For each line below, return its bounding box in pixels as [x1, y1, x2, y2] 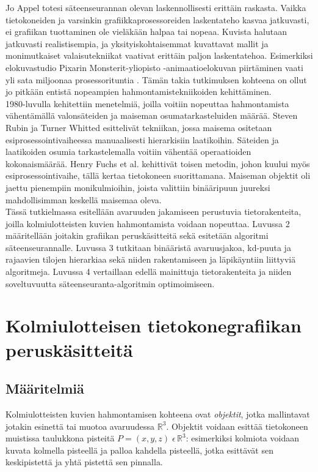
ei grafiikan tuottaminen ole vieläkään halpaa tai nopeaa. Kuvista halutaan [5, 25, 287, 38]
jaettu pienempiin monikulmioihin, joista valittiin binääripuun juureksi [5, 181, 270, 193]
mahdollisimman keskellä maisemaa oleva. [5, 193, 162, 206]
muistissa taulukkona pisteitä [5, 432, 115, 444]
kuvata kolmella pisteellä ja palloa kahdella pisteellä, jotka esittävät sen [5, 443, 273, 456]
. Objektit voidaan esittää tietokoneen [166, 419, 308, 432]
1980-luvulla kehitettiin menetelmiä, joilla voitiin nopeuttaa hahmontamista [5, 97, 289, 110]
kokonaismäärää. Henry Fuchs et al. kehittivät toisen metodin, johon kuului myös [5, 157, 310, 170]
